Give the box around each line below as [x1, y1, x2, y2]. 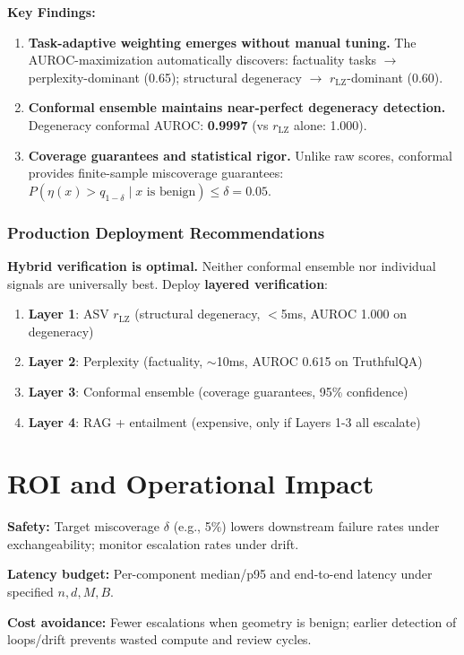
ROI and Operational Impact [7, 465, 374, 502]
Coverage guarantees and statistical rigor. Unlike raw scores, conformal [28, 145, 452, 164]
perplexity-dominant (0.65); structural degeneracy [28, 67, 302, 86]
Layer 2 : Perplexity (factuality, [28, 352, 203, 371]
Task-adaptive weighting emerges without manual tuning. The [28, 32, 417, 51]
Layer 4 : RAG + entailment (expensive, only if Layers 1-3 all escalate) [28, 412, 421, 431]
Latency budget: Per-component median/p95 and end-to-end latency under [7, 564, 433, 583]
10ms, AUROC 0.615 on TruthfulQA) [216, 352, 423, 371]
